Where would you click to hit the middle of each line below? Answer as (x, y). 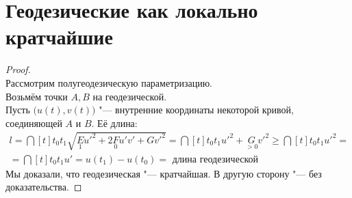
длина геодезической (215, 159)
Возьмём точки (37, 96)
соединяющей (34, 123)
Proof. (18, 69)
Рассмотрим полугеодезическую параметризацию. (109, 82)
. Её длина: (114, 123)
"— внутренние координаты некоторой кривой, (196, 110)
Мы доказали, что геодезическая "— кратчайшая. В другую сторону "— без (164, 173)
